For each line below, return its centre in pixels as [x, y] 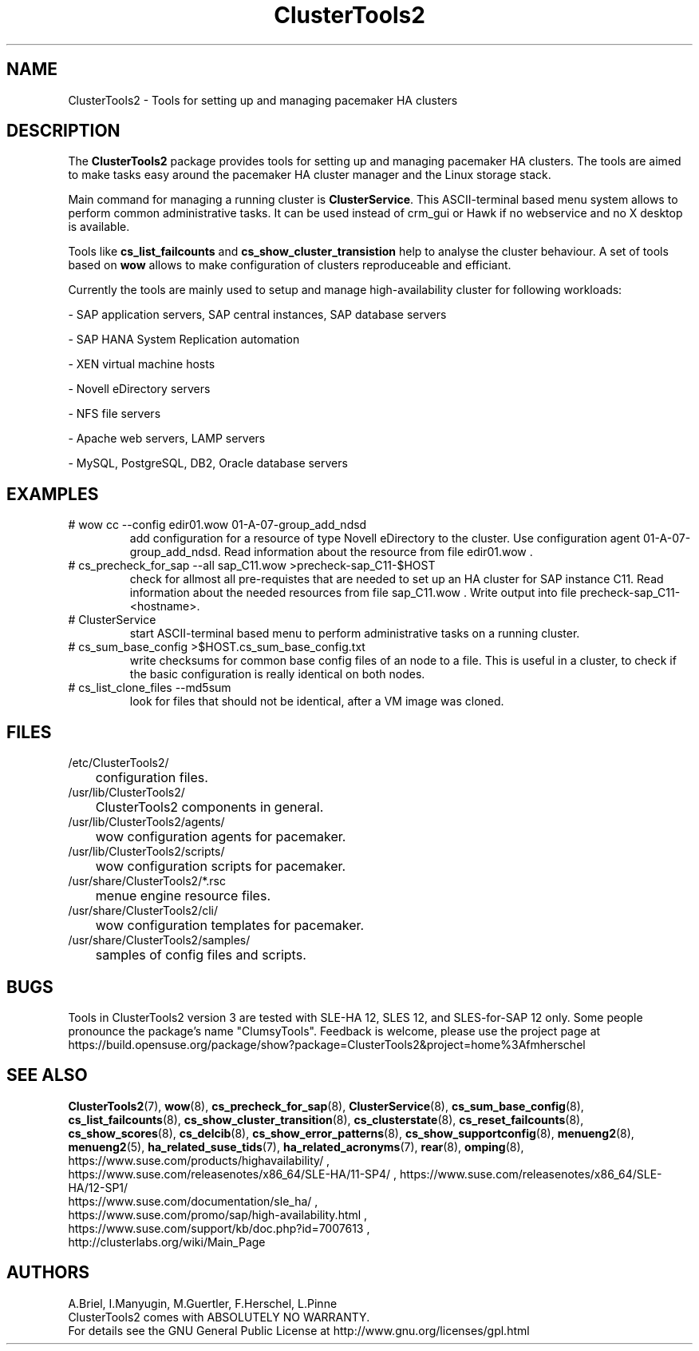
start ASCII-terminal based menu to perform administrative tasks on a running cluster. [355, 634]
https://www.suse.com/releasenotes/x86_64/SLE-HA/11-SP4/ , [233, 1174]
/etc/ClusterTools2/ [118, 763]
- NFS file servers [115, 414]
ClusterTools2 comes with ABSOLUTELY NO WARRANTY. [219, 1317]
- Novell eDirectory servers [139, 389]
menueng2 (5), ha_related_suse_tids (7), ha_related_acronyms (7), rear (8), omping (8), [296, 1146]
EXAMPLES [53, 494]
